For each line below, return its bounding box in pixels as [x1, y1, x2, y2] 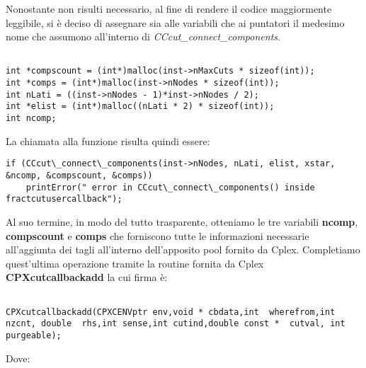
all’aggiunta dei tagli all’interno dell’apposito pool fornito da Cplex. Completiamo [6, 242, 360, 257]
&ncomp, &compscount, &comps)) [6, 170, 153, 180]
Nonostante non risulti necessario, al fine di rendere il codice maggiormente [6, 1, 332, 16]
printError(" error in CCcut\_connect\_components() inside [25, 182, 315, 192]
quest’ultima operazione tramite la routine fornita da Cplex [6, 255, 264, 270]
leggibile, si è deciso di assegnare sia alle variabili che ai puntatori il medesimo [6, 15, 345, 30]
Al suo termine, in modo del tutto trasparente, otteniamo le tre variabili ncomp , [6, 214, 358, 229]
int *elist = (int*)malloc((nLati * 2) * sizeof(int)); [6, 101, 275, 112]
